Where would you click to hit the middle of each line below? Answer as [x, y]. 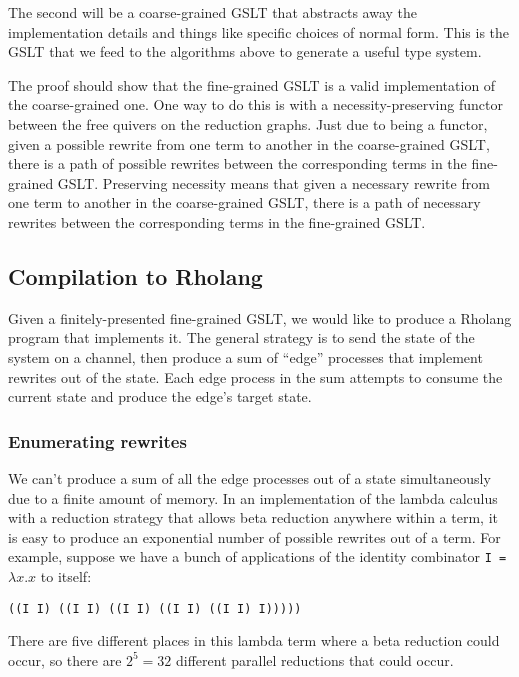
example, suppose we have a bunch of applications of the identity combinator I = [257, 556]
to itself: [66, 575]
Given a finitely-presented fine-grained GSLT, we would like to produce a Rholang [260, 317]
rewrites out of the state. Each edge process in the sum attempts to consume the [255, 376]
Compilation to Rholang [135, 275]
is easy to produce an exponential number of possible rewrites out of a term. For [254, 536]
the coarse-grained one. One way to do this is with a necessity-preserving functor [255, 104]
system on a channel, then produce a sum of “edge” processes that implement [245, 356]
